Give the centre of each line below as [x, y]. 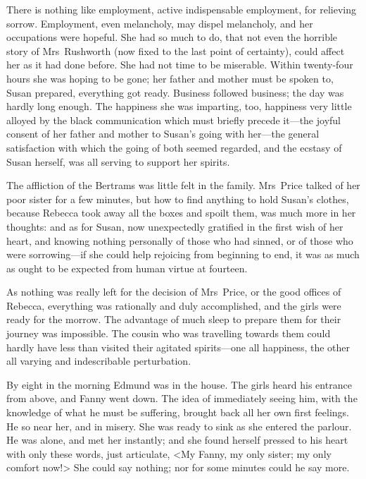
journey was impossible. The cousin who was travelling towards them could [169, 333]
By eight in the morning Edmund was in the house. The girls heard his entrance [179, 384]
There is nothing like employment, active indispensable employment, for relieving [181, 9]
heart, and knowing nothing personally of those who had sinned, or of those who [180, 240]
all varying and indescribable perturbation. [99, 361]
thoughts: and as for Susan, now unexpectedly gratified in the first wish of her [175, 226]
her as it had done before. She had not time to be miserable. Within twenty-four [180, 65]
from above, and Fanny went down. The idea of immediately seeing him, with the [182, 398]
